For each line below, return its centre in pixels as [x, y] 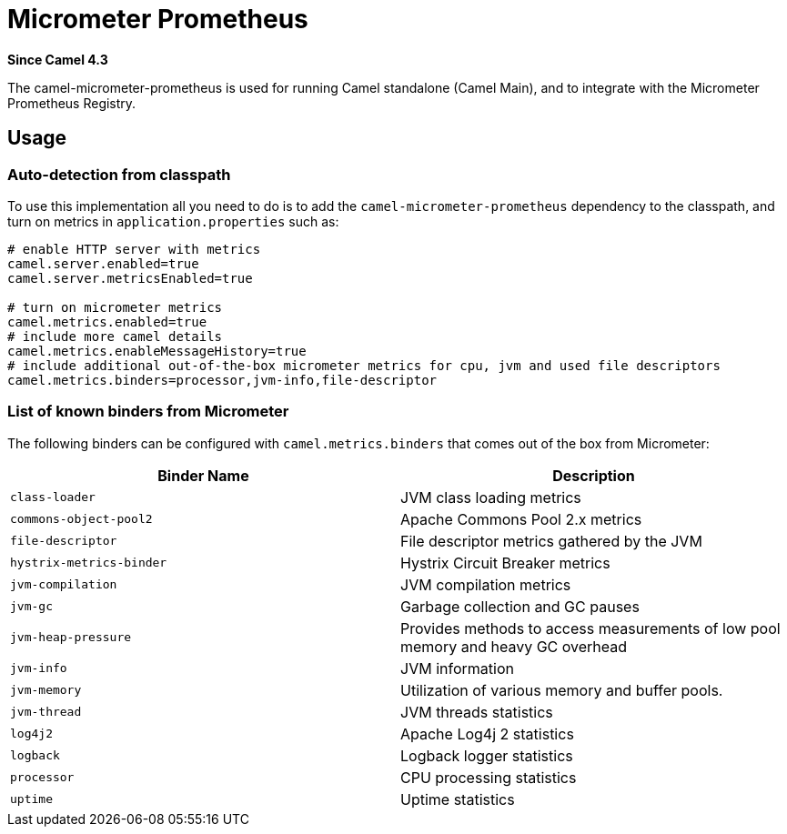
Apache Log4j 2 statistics [487, 734]
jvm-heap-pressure [71, 638]
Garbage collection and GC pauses [520, 606]
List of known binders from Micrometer [148, 412]
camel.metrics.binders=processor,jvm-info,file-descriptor [222, 380]
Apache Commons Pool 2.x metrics [521, 519]
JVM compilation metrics [486, 584]
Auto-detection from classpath [119, 174]
